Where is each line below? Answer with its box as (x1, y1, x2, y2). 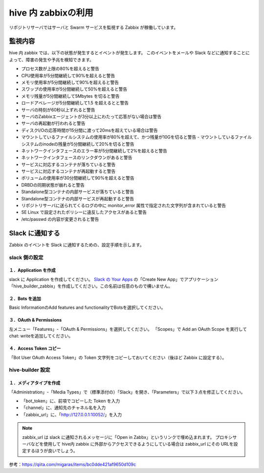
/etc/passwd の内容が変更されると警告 (21, 216, 99, 222)
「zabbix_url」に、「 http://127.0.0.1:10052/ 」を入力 (21, 411, 122, 417)
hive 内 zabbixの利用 (9, 7, 93, 18)
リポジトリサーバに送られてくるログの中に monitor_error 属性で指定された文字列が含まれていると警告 (21, 203, 226, 209)
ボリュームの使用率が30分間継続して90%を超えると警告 (21, 175, 134, 181)
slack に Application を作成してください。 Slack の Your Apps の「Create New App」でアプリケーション (9, 276, 219, 282)
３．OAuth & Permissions (9, 317, 62, 323)
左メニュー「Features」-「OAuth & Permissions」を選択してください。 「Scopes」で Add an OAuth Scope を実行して (9, 326, 247, 332)
